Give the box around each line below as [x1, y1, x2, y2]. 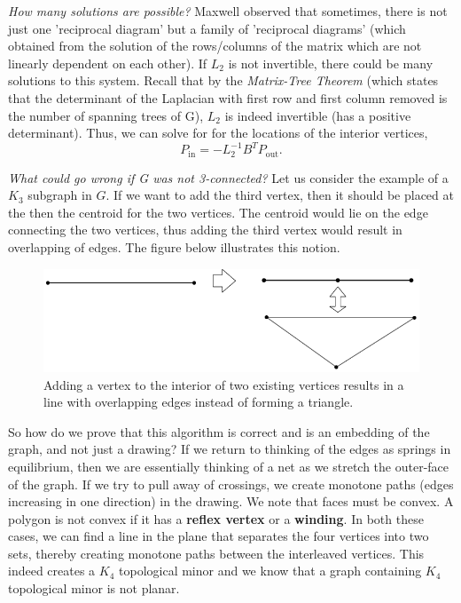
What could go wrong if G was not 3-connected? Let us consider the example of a [8, 168, 449, 186]
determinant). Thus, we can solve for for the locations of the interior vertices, [8, 123, 428, 142]
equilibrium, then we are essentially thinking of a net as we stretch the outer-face [8, 456, 449, 475]
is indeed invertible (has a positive [224, 106, 411, 124]
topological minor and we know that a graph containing [119, 561, 422, 580]
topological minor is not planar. [8, 579, 180, 598]
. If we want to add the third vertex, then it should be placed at [105, 186, 454, 204]
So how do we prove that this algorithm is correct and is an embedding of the [8, 422, 430, 440]
